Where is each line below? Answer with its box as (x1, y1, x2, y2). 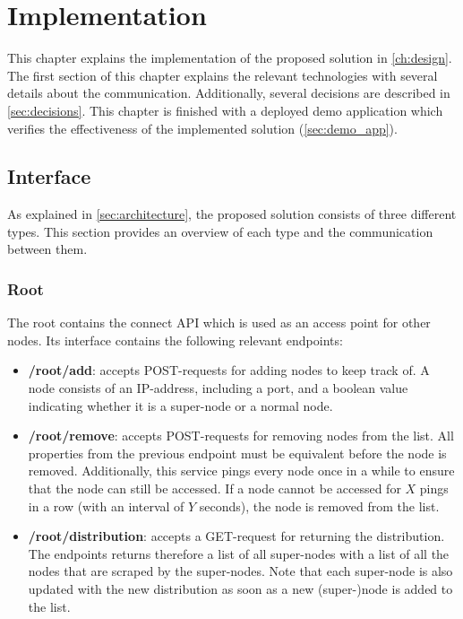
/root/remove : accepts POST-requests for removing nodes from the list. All (28, 426, 454, 445)
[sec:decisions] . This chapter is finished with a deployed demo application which (7, 100, 443, 119)
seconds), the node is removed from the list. (199, 496, 440, 515)
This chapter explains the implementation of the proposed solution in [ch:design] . (7, 48, 452, 67)
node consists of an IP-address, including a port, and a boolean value (28, 379, 408, 397)
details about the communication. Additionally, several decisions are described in (7, 83, 450, 102)
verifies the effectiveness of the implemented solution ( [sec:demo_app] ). (7, 118, 398, 137)
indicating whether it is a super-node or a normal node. (28, 396, 333, 414)
